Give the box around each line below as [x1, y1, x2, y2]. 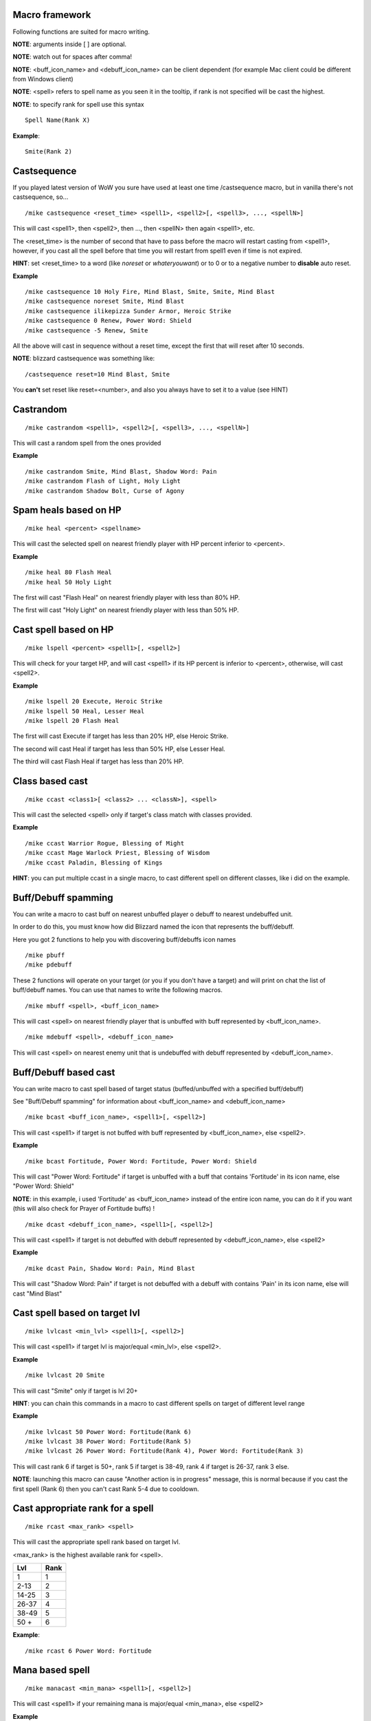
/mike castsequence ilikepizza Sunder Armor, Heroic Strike [25, 307, 232, 315]
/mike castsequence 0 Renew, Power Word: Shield [25, 317, 192, 325]
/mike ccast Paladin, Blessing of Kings [25, 858, 163, 867]
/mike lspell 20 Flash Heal [25, 717, 120, 725]
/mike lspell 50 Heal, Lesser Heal [25, 707, 145, 715]
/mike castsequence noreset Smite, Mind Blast [25, 297, 185, 306]
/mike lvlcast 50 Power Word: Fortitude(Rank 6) [25, 1428, 192, 1435]
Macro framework [12, 9, 91, 21]
